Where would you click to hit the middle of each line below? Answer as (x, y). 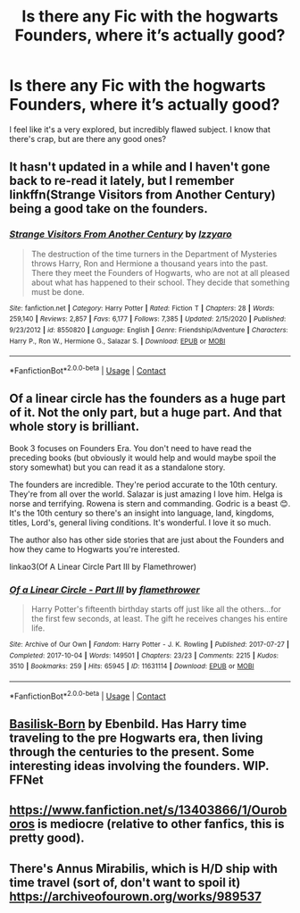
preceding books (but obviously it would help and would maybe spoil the (143, 457)
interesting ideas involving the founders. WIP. (139, 766)
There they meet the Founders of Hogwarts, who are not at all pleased (160, 272)
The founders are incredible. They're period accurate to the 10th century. (144, 484)
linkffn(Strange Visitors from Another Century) (142, 195)
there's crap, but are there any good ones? (88, 138)
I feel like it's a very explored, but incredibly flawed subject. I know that (140, 129)
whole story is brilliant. (75, 427)
